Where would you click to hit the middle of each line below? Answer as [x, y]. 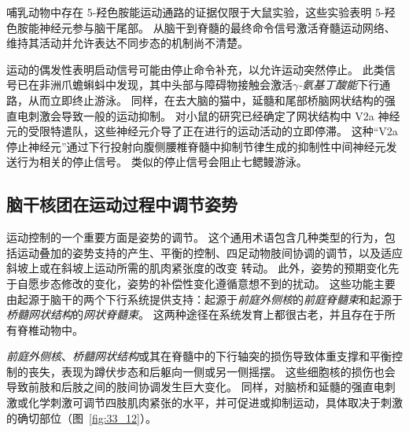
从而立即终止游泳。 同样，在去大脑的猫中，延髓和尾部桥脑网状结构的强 [212, 100]
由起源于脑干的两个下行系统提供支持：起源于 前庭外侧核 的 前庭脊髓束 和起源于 [204, 299]
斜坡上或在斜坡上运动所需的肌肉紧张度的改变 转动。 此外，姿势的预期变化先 [203, 268]
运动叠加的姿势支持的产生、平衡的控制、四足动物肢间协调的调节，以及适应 [210, 252]
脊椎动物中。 [50, 329]
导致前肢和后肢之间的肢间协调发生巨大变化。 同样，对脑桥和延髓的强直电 [195, 387]
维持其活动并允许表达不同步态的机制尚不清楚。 [127, 43]
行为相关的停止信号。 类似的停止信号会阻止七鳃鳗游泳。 [162, 162]
